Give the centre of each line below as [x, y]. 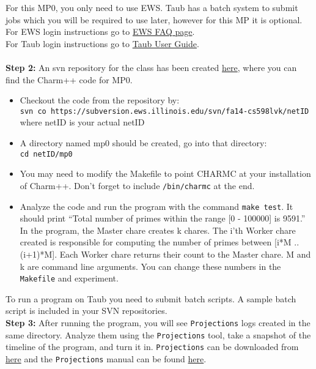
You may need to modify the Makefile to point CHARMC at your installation [165, 173]
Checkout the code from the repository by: [100, 100]
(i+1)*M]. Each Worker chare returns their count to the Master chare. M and [165, 254]
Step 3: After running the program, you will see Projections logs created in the [158, 322]
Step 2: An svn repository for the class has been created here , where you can [151, 67]
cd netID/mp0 [46, 154]
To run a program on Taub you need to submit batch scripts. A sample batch [151, 298]
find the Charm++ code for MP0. [69, 79]
